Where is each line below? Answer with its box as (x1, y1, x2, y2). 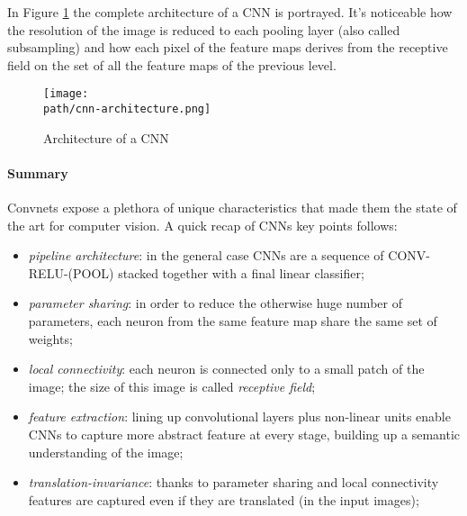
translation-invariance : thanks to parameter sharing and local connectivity (28, 473, 439, 492)
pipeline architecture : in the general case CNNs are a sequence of (28, 246, 384, 265)
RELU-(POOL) (28, 263, 114, 282)
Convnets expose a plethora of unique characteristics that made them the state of (7, 198, 457, 217)
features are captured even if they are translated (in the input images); (28, 490, 419, 509)
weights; (28, 329, 73, 348)
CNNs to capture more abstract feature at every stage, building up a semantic (28, 425, 460, 444)
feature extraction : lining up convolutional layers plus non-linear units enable (28, 407, 451, 426)
